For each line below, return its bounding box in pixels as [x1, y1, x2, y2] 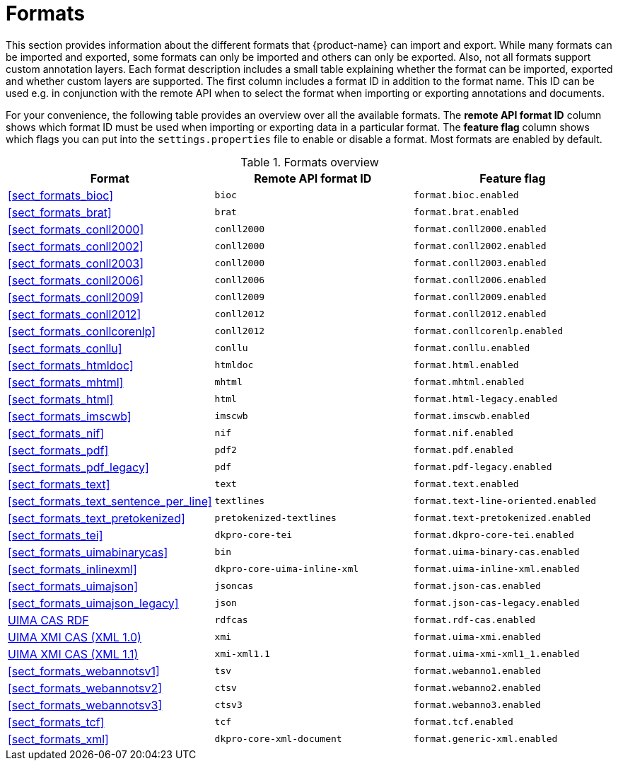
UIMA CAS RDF [8, 612, 89, 627]
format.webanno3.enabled [413, 699, 541, 711]
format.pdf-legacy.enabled [413, 462, 552, 473]
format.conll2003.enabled [413, 258, 547, 269]
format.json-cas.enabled [413, 581, 541, 592]
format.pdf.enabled [413, 445, 513, 456]
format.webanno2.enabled [413, 682, 541, 694]
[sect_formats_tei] [8, 527, 103, 542]
